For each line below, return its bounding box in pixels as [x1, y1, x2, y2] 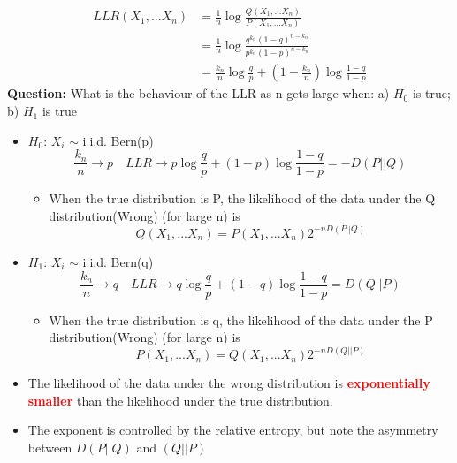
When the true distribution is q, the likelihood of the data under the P [49, 310, 433, 329]
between [27, 438, 72, 456]
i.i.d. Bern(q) [82, 252, 154, 270]
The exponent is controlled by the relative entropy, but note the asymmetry [27, 421, 438, 439]
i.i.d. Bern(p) [82, 131, 154, 149]
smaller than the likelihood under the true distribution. [27, 391, 333, 409]
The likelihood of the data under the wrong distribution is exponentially [27, 374, 430, 392]
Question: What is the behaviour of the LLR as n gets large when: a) [7, 84, 390, 102]
